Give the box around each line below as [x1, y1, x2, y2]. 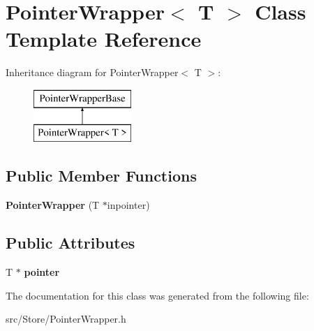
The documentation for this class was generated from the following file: [6, 288, 309, 302]
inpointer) [107, 198, 150, 212]
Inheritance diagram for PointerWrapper [6, 65, 179, 80]
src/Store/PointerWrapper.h [6, 311, 126, 326]
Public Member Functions [6, 165, 197, 186]
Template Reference [6, 24, 202, 53]
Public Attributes [6, 232, 135, 253]
